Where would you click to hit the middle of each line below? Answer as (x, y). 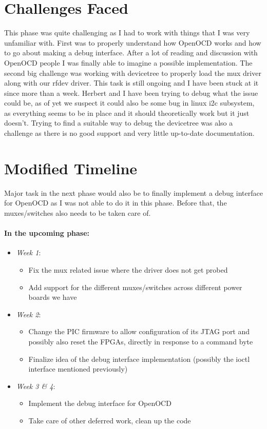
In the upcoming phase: (47, 233)
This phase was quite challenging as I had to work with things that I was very (127, 33)
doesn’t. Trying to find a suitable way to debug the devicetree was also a (119, 123)
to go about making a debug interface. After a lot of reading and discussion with (131, 53)
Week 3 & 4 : (36, 386)
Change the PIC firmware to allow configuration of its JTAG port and (139, 331)
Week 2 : (28, 314)
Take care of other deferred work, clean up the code (110, 420)
